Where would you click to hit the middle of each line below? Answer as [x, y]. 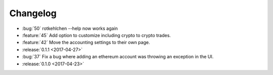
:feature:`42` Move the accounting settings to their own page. [86, 43]
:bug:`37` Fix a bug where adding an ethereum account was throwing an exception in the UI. [118, 57]
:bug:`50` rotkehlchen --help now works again [70, 28]
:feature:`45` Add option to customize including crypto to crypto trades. [97, 35]
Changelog [33, 13]
